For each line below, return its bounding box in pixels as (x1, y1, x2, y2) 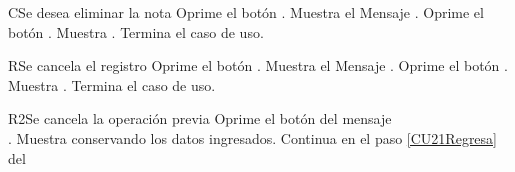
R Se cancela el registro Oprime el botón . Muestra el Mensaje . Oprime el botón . (8, 55, 508, 76)
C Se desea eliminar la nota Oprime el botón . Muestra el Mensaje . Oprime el (8, 2, 484, 22)
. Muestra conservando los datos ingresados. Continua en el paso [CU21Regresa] (8, 127, 497, 148)
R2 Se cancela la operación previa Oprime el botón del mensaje (8, 108, 392, 129)
